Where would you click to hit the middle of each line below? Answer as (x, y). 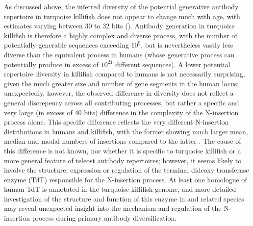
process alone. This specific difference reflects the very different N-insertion (116, 122)
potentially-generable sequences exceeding (66, 45)
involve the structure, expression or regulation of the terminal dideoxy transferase (126, 170)
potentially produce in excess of (51, 64)
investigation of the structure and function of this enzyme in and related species (124, 198)
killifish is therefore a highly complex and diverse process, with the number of (121, 35)
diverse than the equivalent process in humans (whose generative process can (119, 54)
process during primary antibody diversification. (104, 218)
